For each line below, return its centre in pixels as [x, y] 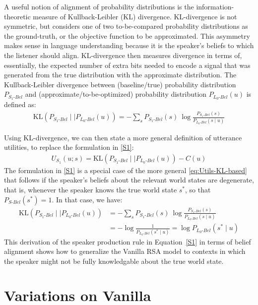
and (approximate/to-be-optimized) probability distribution [116, 94]
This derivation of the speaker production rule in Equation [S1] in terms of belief [128, 241]
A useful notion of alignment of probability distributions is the [99, 6]
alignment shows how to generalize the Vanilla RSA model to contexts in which [125, 251]
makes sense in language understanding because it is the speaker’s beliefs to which [129, 45]
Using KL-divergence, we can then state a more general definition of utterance [123, 137]
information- [215, 6]
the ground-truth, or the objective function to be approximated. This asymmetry [127, 35]
